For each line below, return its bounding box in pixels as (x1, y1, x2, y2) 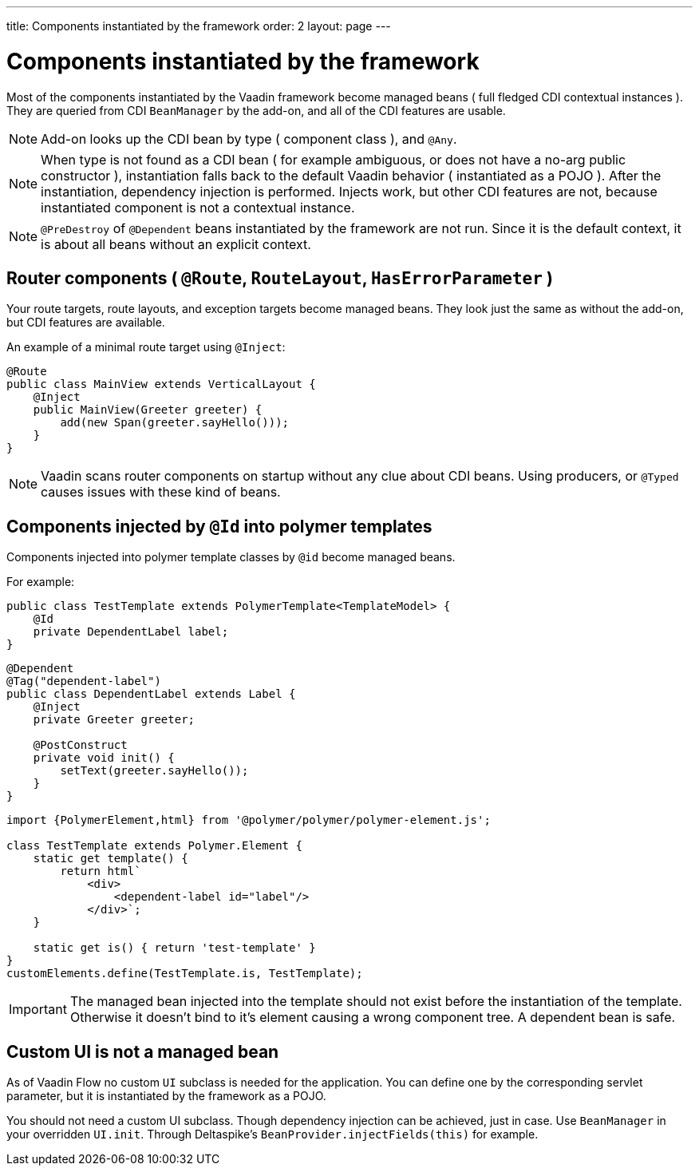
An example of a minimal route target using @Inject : (6, 340, 286, 354)
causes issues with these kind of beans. (41, 484, 281, 501)
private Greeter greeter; (33, 713, 195, 727)
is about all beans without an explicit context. (41, 236, 311, 252)
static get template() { (33, 852, 188, 865)
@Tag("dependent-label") (6, 675, 161, 688)
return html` (60, 865, 141, 878)
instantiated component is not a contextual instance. (41, 199, 355, 216)
